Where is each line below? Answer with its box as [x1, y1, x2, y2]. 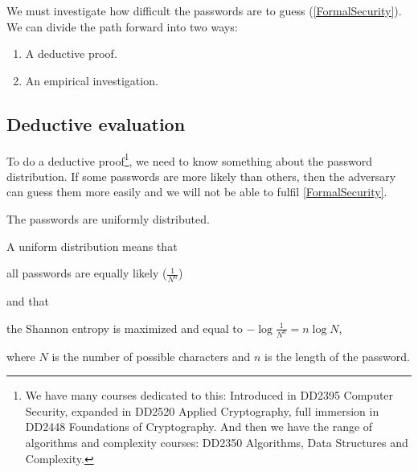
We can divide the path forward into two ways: [6, 18, 238, 35]
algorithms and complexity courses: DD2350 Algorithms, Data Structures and [25, 433, 408, 450]
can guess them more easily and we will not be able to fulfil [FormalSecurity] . [6, 183, 387, 200]
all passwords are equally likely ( [6, 265, 167, 281]
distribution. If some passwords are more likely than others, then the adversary [6, 167, 396, 184]
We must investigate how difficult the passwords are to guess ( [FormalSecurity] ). [6, 2, 402, 18]
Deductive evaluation [6, 111, 186, 136]
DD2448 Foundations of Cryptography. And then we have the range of [25, 418, 373, 435]
